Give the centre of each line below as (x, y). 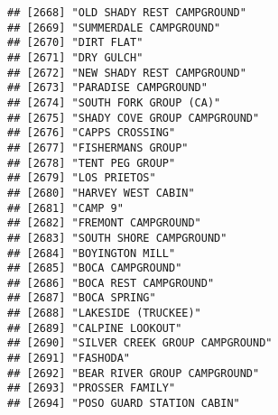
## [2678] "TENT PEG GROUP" (92, 163)
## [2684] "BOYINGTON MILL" (92, 253)
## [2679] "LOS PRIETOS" (82, 178)
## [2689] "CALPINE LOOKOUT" (95, 328)
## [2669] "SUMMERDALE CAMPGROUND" (114, 28)
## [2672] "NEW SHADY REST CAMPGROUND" (127, 73)
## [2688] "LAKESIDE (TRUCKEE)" (104, 314)
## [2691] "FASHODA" (69, 359)
